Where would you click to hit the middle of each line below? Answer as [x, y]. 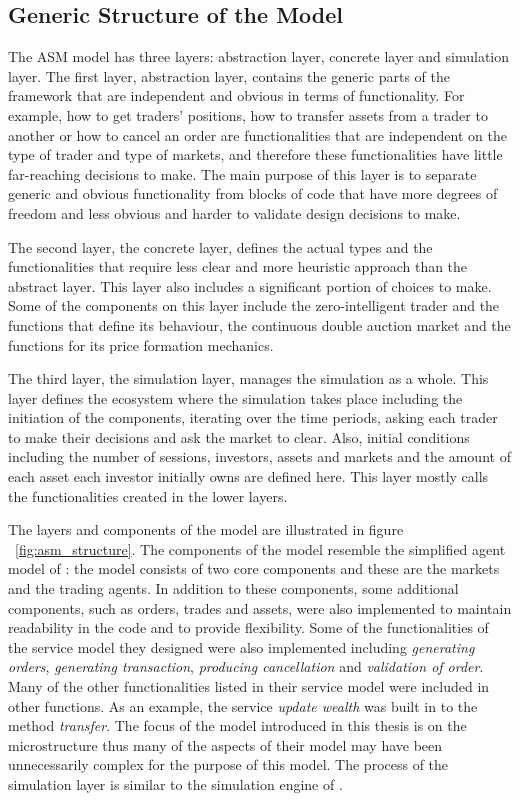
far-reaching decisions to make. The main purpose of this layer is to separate [242, 173]
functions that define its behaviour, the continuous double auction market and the [259, 324]
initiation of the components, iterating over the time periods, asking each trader [253, 417]
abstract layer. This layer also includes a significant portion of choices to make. [250, 285]
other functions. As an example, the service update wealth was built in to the [243, 705]
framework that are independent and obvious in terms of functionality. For [236, 95]
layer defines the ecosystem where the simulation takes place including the [235, 397]
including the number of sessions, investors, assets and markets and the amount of [259, 456]
